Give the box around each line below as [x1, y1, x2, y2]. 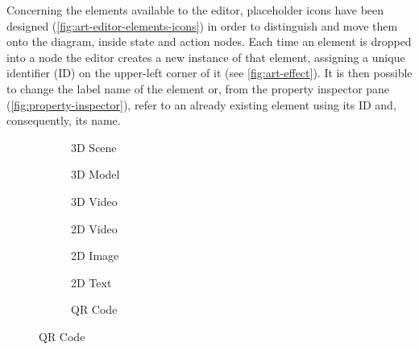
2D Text [71, 274, 112, 290]
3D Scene [71, 138, 117, 155]
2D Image [71, 247, 119, 264]
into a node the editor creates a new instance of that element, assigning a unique [6, 48, 405, 65]
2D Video [71, 220, 118, 237]
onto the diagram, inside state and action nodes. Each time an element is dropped [6, 33, 412, 50]
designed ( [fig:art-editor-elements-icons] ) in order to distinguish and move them [6, 17, 398, 34]
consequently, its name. [6, 112, 121, 129]
